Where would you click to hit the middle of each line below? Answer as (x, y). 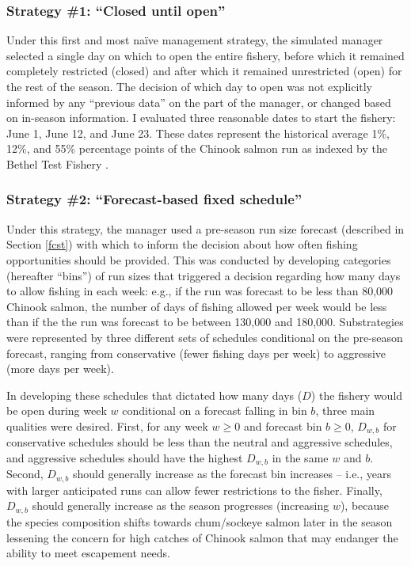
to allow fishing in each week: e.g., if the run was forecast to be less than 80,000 (200, 291)
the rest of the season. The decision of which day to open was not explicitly (189, 86)
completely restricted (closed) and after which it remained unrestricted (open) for (204, 71)
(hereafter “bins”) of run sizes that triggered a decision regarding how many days (204, 275)
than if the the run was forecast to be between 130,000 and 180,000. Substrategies (205, 322)
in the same (300, 457)
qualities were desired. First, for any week (107, 425)
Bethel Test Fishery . (57, 163)
